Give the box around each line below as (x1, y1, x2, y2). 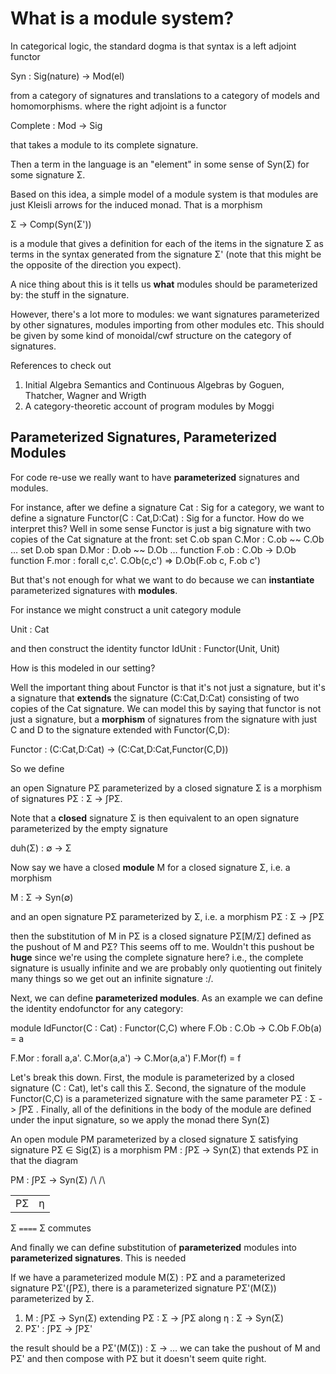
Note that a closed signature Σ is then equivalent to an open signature (10, 812, 300, 824)
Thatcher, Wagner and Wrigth (24, 389, 147, 401)
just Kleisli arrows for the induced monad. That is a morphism (10, 198, 263, 211)
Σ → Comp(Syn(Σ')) (10, 218, 92, 230)
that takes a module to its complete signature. (10, 138, 199, 151)
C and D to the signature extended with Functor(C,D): (10, 723, 230, 736)
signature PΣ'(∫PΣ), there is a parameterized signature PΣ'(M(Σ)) (10, 1282, 277, 1294)
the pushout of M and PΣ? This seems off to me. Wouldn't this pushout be (10, 940, 315, 952)
